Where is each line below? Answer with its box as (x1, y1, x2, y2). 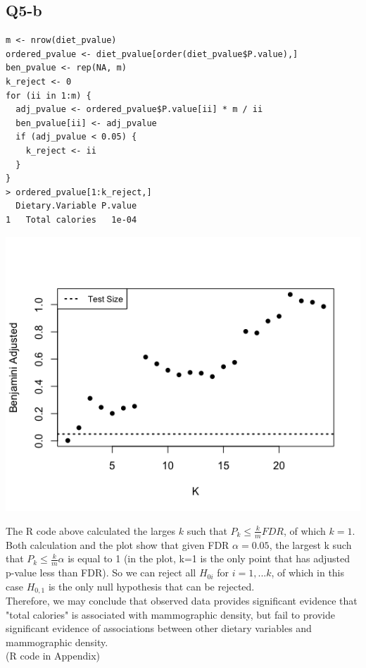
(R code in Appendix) (6, 648, 100, 663)
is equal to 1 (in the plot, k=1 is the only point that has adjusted (68, 551, 351, 566)
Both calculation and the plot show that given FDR (6, 537, 229, 552)
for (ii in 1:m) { (6, 90, 91, 101)
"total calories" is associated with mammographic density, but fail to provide (6, 607, 335, 621)
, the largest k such (269, 537, 352, 552)
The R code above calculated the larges (6, 523, 175, 538)
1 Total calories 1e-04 (6, 214, 137, 225)
